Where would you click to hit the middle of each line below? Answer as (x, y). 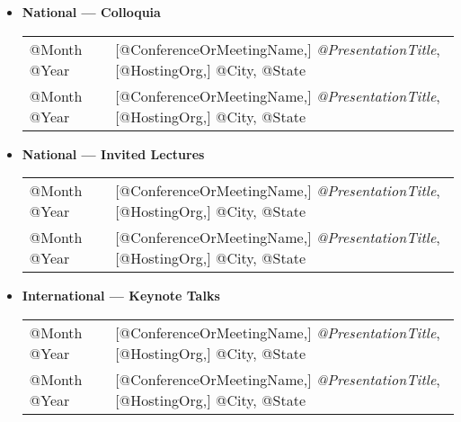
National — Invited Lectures (113, 153)
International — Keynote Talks (121, 296)
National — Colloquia (91, 12)
